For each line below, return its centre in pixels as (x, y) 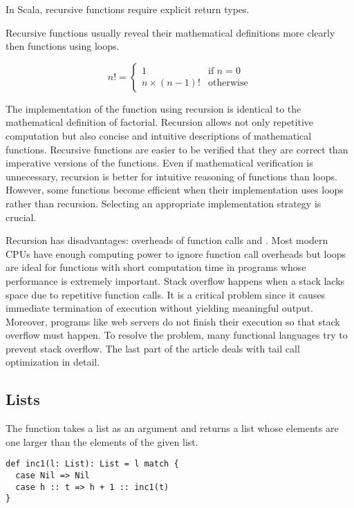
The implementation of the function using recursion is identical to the (153, 108)
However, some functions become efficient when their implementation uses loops (175, 190)
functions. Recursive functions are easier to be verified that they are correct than (177, 149)
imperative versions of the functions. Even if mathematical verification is (159, 163)
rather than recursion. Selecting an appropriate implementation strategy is (164, 203)
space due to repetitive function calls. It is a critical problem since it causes (166, 294)
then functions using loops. (63, 46)
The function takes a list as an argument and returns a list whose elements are (172, 428)
